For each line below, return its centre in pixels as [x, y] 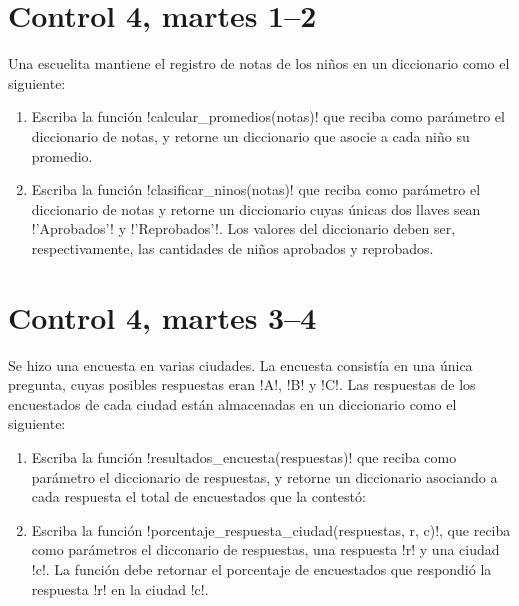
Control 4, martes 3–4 [162, 316]
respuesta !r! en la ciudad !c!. [120, 588]
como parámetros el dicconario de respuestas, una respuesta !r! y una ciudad [265, 549]
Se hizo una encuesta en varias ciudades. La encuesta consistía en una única [240, 364]
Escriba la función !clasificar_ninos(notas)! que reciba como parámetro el [256, 189]
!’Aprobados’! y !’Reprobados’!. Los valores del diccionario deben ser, [243, 228]
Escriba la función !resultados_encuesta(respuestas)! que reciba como [244, 456]
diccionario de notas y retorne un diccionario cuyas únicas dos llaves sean [256, 208]
